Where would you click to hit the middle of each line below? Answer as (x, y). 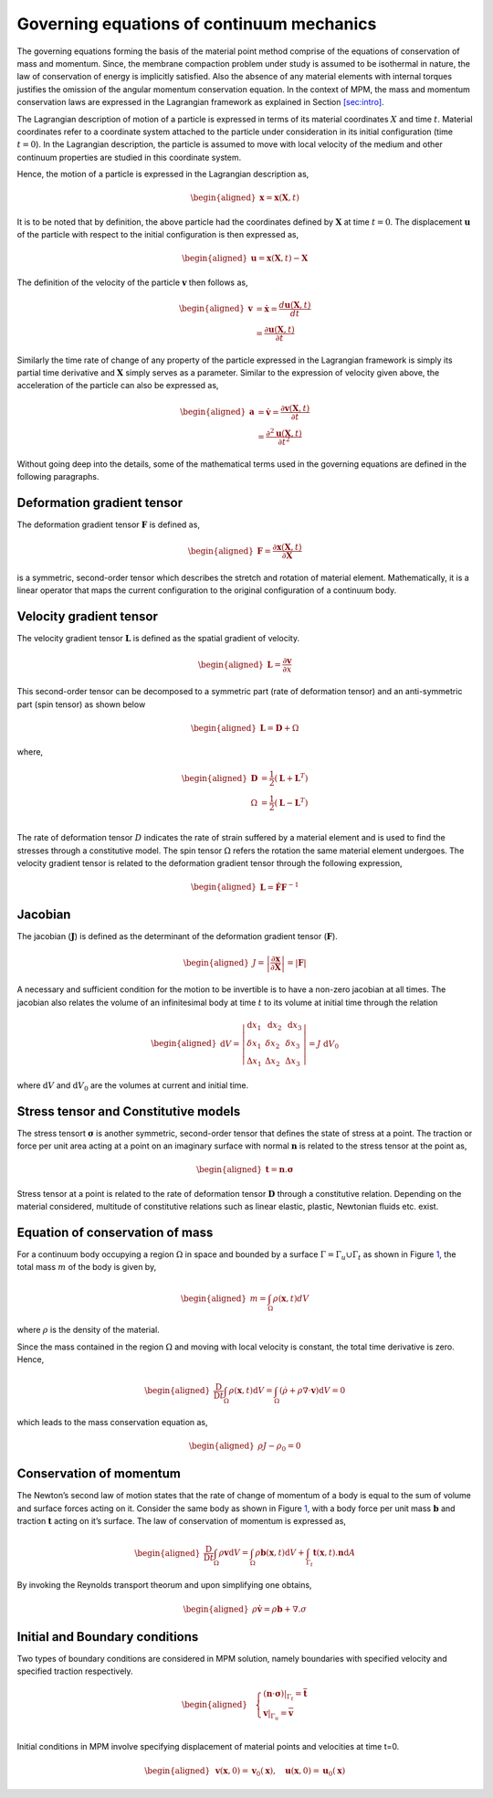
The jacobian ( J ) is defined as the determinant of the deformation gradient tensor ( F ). (177, 936)
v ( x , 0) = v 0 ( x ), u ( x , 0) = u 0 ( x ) (280, 1772)
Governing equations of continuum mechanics (197, 24)
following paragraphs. (58, 477)
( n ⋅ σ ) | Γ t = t (285, 1696)
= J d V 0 (324, 1044)
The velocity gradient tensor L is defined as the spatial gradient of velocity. (158, 639)
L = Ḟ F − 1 (279, 886)
